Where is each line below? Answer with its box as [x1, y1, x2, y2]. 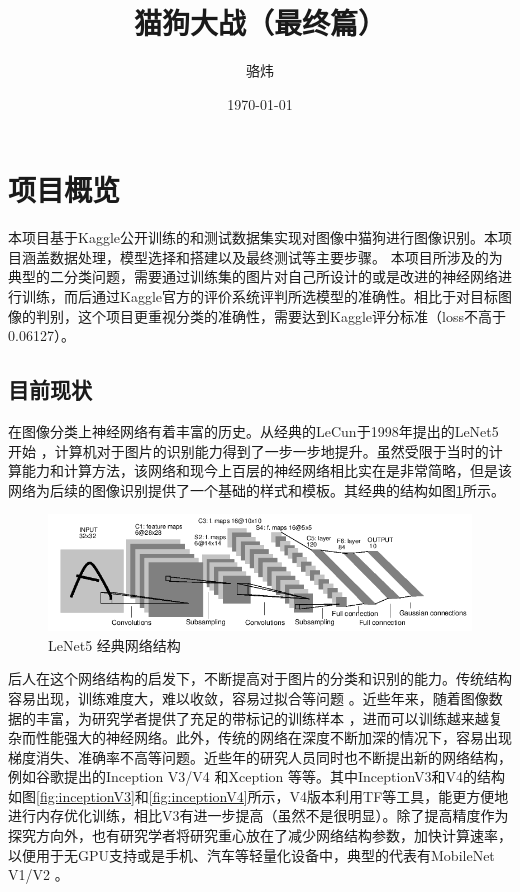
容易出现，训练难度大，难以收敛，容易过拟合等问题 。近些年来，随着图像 [8, 687, 489, 708]
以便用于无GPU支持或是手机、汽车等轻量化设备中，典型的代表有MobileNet [8, 844, 495, 865]
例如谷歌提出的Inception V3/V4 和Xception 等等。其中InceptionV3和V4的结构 [8, 766, 506, 787]
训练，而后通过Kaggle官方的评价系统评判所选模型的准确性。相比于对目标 [21, 286, 498, 307]
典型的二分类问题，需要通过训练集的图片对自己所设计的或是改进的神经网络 [8, 266, 498, 287]
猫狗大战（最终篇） [133, 2, 386, 43]
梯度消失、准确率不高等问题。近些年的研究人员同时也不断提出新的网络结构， [8, 746, 512, 767]
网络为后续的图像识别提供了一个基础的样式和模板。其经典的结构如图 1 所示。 [8, 479, 505, 500]
